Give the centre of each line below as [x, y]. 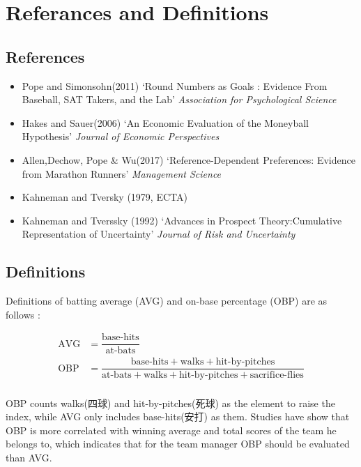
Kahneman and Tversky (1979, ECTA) [105, 197]
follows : [23, 314]
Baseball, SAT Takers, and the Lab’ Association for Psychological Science [179, 99]
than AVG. [29, 457]
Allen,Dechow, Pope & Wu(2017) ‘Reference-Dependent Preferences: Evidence [189, 159]
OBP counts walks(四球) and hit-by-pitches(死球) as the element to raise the [170, 403]
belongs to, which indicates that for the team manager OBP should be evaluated [178, 444]
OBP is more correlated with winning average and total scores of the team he [171, 430]
